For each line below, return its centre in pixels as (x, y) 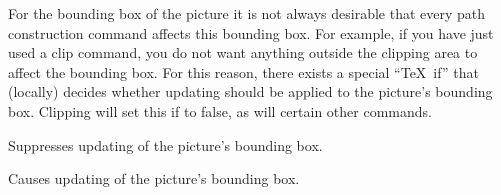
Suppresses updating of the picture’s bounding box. (165, 144)
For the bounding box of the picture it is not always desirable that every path (247, 13)
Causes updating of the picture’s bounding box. (154, 178)
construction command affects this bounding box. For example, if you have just (251, 32)
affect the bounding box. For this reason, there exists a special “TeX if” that (243, 71)
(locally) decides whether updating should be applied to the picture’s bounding (250, 91)
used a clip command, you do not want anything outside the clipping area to (243, 52)
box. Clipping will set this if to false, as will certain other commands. (220, 110)
